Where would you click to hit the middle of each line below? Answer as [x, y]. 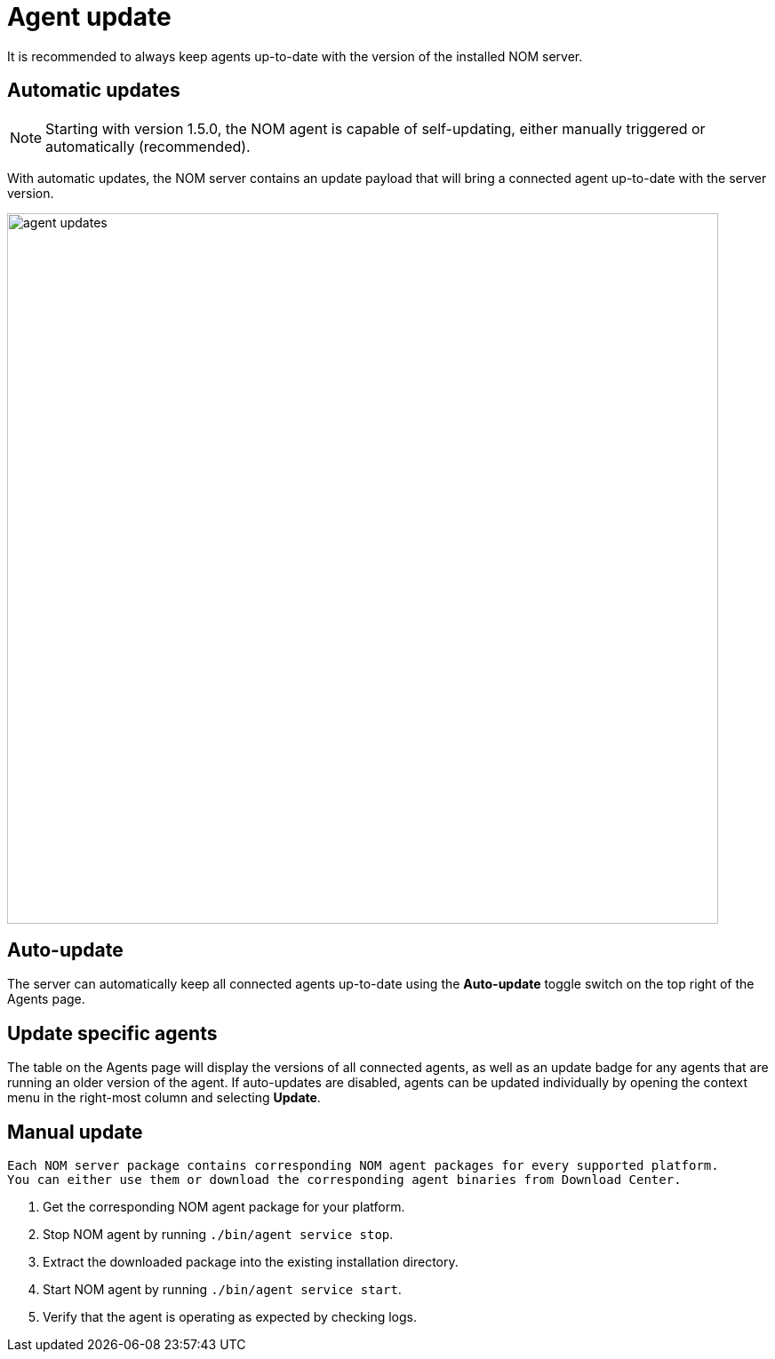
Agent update [89, 17]
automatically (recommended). [148, 146]
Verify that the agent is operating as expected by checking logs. [230, 1317]
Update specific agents [112, 1033]
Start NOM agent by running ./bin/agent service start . [222, 1290]
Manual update [75, 1132]
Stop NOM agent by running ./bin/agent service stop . [218, 1235]
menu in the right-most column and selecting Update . [164, 1098]
